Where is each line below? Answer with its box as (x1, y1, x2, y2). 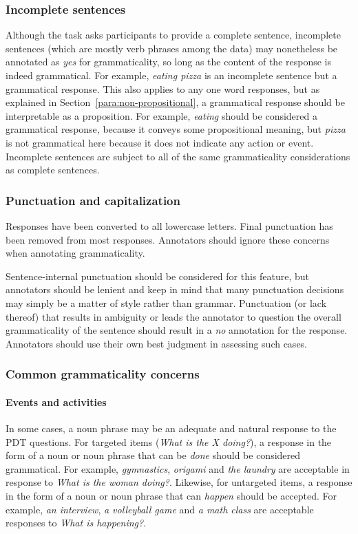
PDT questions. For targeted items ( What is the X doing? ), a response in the (6, 434, 332, 449)
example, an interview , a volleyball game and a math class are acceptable (6, 502, 314, 516)
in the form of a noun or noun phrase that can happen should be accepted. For (6, 488, 337, 502)
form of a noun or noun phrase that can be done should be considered (6, 448, 301, 462)
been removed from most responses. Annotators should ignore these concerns (6, 232, 330, 246)
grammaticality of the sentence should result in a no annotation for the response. (6, 323, 348, 337)
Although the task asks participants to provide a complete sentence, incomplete (6, 28, 341, 42)
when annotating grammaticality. (6, 246, 145, 260)
